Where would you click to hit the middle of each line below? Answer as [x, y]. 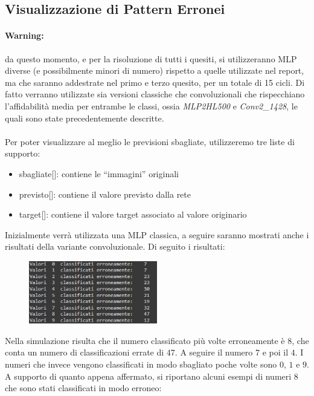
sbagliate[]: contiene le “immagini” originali [99, 173]
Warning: [24, 35]
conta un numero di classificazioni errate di [85, 352]
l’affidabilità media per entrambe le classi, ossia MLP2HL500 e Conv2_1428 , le [151, 105]
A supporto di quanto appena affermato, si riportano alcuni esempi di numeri [148, 376]
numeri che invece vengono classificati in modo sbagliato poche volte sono [141, 364]
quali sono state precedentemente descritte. [85, 118]
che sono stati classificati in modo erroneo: [83, 388]
